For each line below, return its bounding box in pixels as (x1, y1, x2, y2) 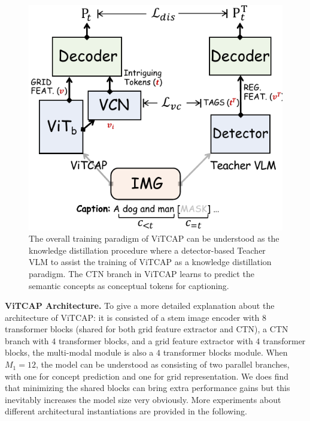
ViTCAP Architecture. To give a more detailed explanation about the (5, 299, 275, 312)
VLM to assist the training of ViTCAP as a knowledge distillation (29, 255, 272, 268)
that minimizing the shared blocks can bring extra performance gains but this (5, 381, 290, 394)
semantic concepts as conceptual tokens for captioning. (29, 279, 229, 291)
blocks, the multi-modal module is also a (5, 346, 154, 359)
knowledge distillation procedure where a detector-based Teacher (29, 243, 266, 256)
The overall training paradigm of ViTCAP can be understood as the (29, 232, 279, 245)
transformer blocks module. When (163, 346, 288, 359)
